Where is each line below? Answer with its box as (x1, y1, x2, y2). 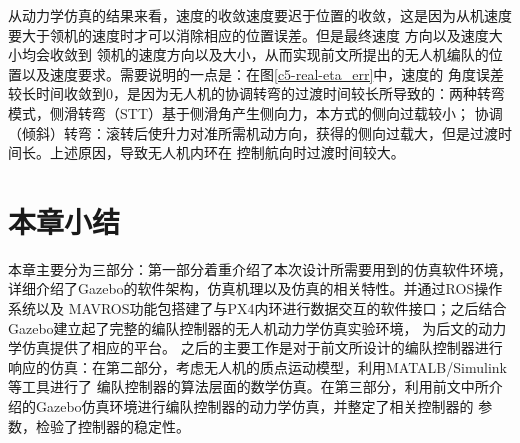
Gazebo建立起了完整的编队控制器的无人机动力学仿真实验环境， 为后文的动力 (8, 317, 507, 338)
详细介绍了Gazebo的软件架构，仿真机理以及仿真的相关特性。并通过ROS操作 (8, 278, 503, 299)
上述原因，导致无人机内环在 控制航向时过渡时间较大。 (50, 142, 405, 163)
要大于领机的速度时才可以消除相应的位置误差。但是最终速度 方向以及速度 (8, 24, 489, 45)
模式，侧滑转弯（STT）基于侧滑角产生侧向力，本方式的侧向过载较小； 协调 (8, 102, 503, 123)
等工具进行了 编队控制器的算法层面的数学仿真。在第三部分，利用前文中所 (8, 376, 489, 397)
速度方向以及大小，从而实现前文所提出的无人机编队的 (138, 44, 489, 65)
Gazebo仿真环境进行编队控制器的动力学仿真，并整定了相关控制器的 (35, 396, 474, 417)
